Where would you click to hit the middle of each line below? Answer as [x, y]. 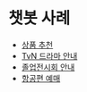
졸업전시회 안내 [48, 67]
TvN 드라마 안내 [49, 55]
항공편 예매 [41, 78]
